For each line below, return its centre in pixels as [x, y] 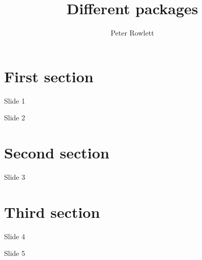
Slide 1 [15, 100]
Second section [57, 153]
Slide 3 [15, 176]
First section [49, 76]
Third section [52, 212]
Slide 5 [15, 253]
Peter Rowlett [132, 33]
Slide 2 [15, 118]
